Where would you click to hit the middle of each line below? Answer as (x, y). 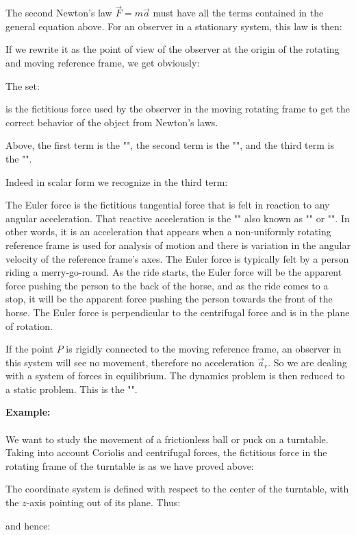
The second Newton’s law (59, 13)
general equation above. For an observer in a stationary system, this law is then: (174, 26)
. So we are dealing (307, 362)
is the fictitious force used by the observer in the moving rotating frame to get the (178, 109)
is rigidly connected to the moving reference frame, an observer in (204, 349)
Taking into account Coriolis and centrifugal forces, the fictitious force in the (166, 452)
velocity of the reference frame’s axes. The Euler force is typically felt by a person (177, 258)
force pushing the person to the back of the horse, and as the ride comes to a (167, 285)
